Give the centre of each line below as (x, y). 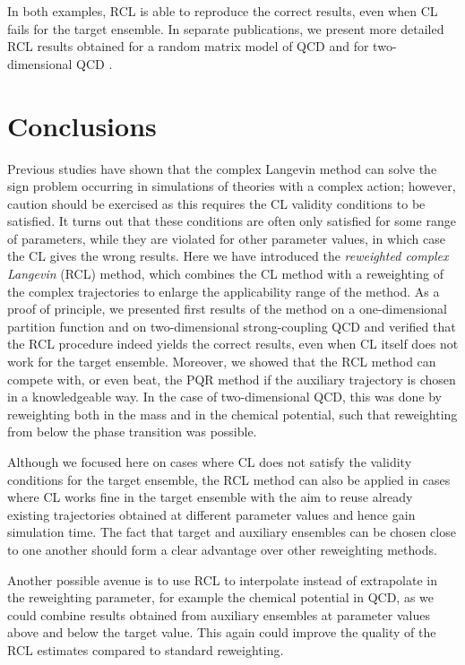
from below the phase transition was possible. (132, 432)
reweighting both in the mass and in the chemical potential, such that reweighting (232, 414)
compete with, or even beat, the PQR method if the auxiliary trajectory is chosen (232, 379)
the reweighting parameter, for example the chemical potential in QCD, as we (220, 597)
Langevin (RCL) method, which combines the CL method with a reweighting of (225, 274)
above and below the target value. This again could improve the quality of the (222, 632)
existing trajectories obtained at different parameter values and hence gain (211, 514)
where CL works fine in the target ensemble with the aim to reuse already (210, 497)
